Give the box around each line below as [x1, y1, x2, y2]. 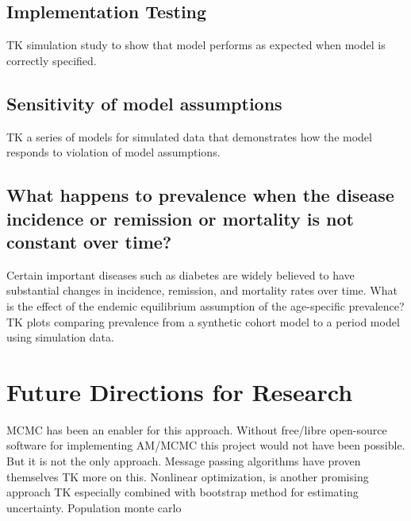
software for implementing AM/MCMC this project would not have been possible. [6, 437, 405, 453]
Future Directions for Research [6, 375, 353, 407]
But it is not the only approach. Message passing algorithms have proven [6, 453, 361, 469]
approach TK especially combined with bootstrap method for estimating [6, 484, 359, 500]
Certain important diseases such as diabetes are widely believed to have [6, 266, 355, 283]
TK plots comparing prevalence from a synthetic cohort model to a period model [6, 313, 400, 330]
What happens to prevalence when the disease [6, 183, 394, 207]
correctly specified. [6, 52, 97, 68]
